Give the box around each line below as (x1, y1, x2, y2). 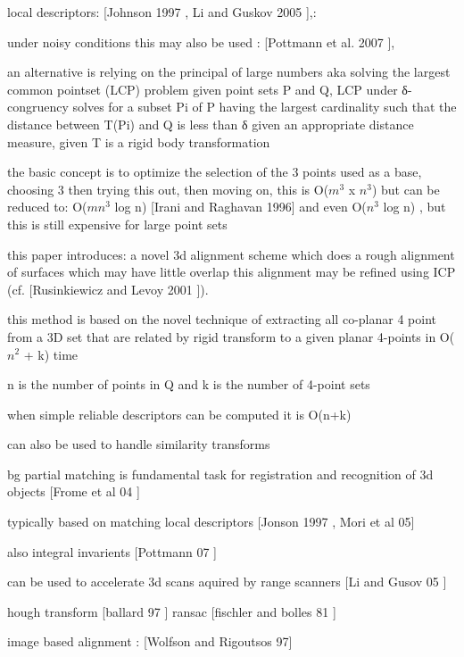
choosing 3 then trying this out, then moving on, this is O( (7, 179, 329, 198)
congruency (7, 97, 69, 116)
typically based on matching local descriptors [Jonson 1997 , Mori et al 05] (7, 512, 415, 531)
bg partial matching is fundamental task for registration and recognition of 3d (7, 464, 434, 483)
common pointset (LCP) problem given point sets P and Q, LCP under (7, 79, 398, 98)
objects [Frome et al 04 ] (7, 482, 140, 501)
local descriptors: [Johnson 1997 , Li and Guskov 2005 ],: (7, 3, 317, 21)
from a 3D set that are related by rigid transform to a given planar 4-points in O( (7, 327, 455, 345)
